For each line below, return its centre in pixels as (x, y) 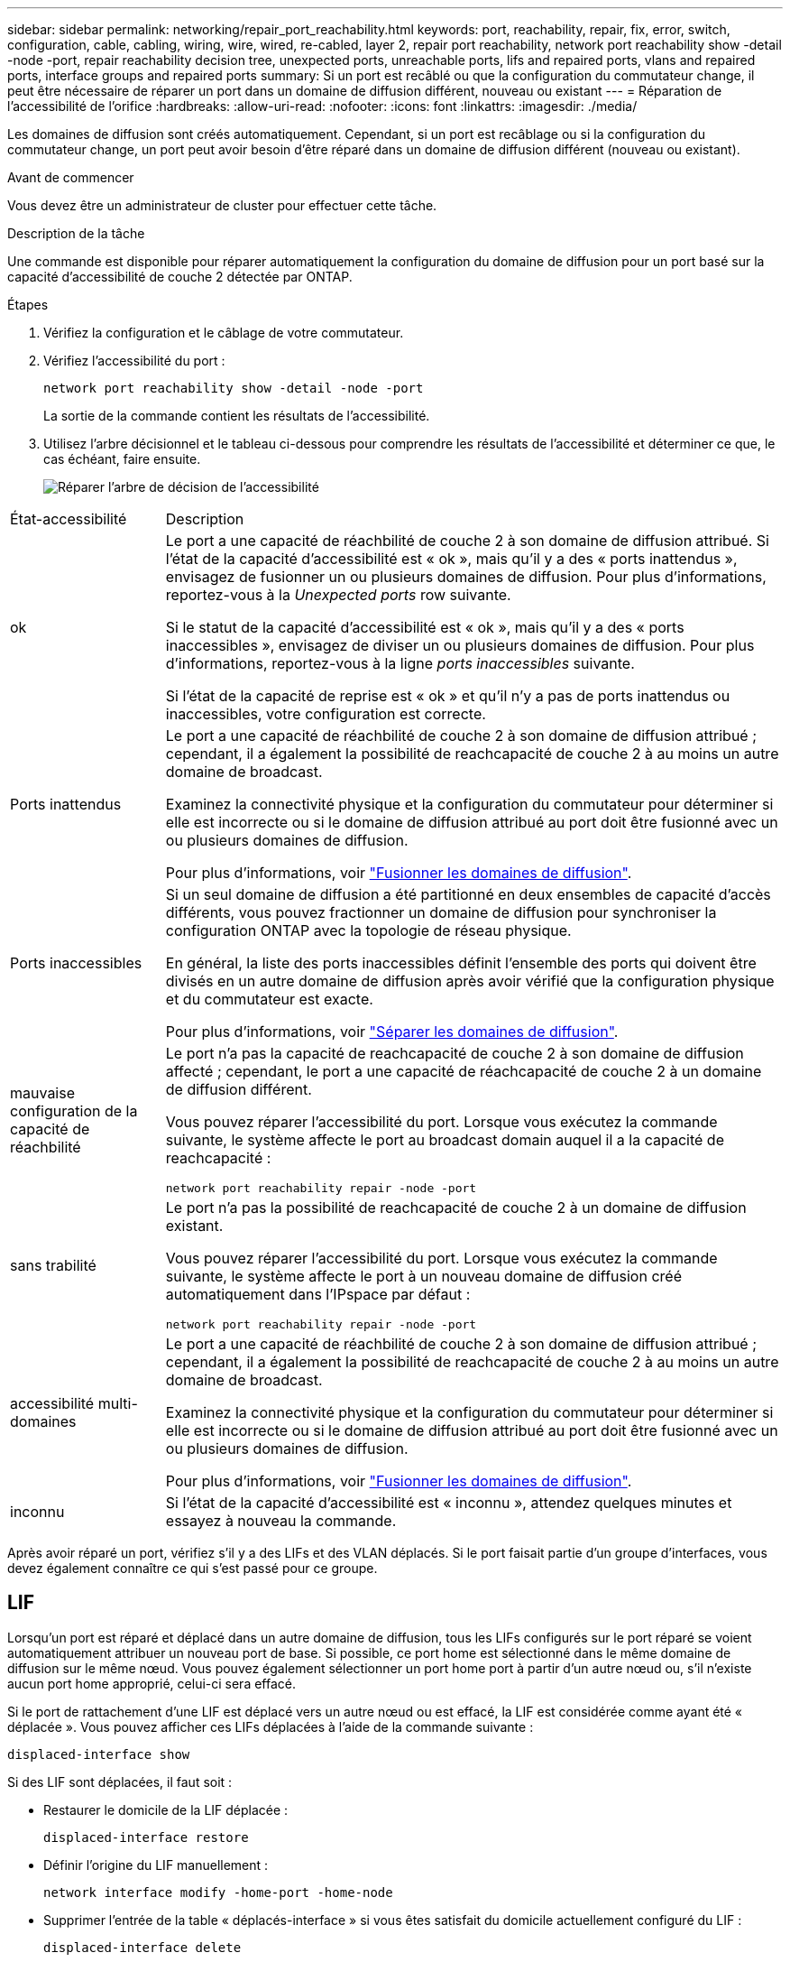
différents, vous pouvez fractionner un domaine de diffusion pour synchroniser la (441, 912)
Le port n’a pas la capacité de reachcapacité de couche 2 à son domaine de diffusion (455, 1053)
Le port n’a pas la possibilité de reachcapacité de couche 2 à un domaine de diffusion (456, 1208)
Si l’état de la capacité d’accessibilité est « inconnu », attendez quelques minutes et (449, 1503)
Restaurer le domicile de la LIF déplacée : (166, 1809)
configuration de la (74, 1111)
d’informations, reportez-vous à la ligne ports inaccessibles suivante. (400, 663)
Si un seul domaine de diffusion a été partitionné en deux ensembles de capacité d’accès (468, 894)
